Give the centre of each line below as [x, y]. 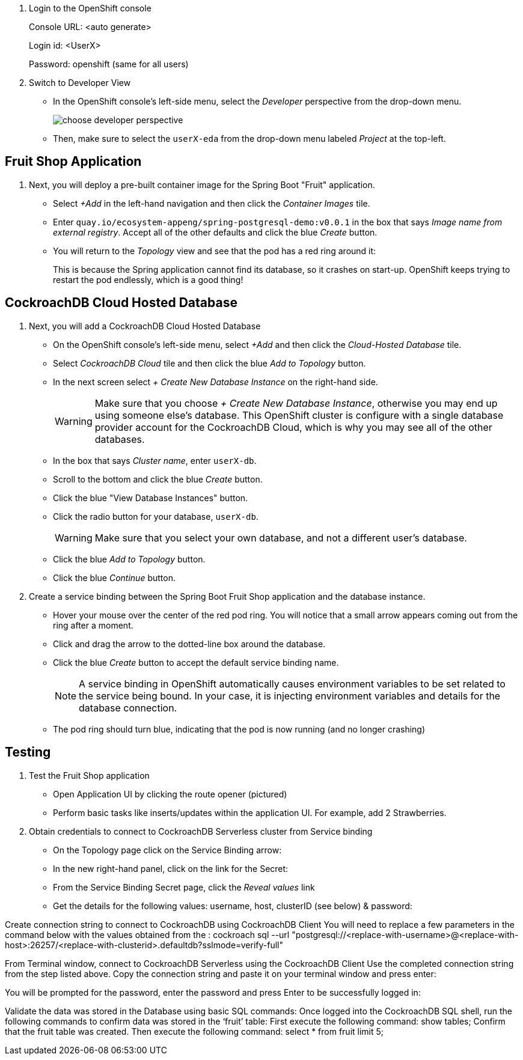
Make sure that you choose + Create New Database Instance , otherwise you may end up [296, 403]
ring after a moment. [93, 625]
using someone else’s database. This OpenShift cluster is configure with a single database [299, 415]
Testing [28, 752]
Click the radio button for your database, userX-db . [156, 516]
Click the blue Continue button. [114, 577]
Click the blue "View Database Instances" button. [151, 498]
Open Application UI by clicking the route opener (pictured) [170, 794]
